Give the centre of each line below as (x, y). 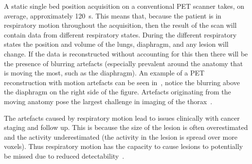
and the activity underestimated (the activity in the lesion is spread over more (121, 137)
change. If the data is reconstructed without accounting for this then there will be (126, 53)
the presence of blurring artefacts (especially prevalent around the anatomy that (124, 63)
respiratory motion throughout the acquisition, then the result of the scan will (120, 25)
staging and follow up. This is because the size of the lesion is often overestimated (126, 127)
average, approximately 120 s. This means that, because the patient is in (113, 15)
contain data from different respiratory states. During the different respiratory (120, 34)
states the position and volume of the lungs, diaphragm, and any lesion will (116, 44)
